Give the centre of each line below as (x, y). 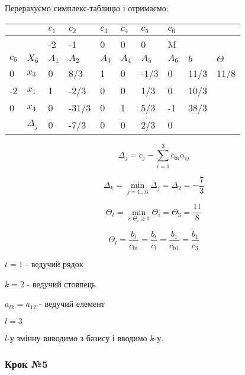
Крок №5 (26, 364)
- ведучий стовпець (61, 283)
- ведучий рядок (54, 264)
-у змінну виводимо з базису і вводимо (77, 337)
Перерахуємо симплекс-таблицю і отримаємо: (87, 8)
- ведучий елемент (72, 304)
